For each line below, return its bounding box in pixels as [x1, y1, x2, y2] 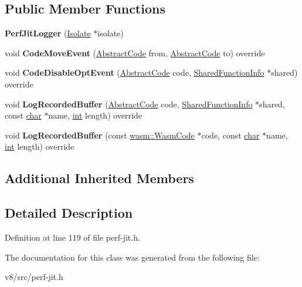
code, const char [201, 129, 260, 141]
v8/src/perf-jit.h [5, 271, 63, 283]
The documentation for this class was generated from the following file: [5, 251, 260, 263]
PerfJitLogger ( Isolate [5, 27, 91, 39]
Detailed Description [5, 204, 133, 222]
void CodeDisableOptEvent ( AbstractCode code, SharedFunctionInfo [5, 66, 264, 79]
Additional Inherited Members [5, 169, 194, 187]
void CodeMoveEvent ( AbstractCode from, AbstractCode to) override [5, 46, 265, 59]
